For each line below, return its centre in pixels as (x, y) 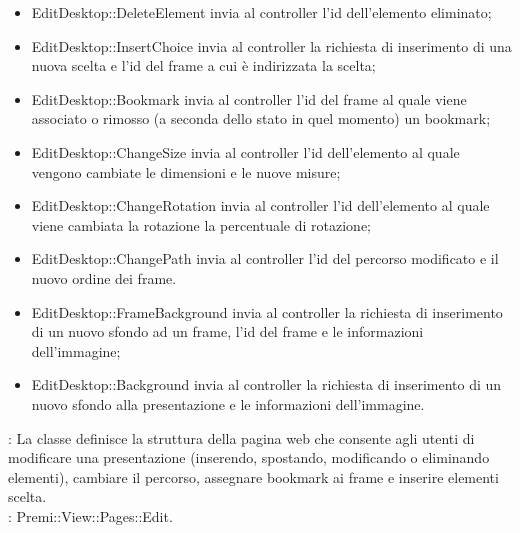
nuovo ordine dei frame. (104, 277)
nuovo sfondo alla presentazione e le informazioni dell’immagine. (228, 403)
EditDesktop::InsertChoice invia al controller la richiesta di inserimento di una (271, 45)
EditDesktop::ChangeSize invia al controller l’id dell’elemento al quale (245, 151)
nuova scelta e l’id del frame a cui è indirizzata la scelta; (203, 65)
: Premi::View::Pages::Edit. (90, 515)
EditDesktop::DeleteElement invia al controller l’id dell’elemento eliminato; (261, 12)
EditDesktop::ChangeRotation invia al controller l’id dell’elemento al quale (260, 205)
